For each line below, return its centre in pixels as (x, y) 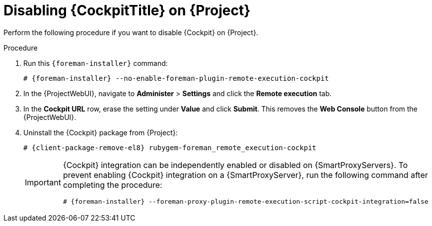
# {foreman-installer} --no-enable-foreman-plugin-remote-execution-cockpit (176, 78)
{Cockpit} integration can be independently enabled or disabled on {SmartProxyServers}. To (235, 165)
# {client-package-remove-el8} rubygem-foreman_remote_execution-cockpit (170, 147)
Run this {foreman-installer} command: (96, 63)
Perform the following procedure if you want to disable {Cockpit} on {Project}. (131, 32)
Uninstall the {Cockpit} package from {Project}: (101, 132)
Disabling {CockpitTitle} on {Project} (127, 10)
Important (43, 183)
